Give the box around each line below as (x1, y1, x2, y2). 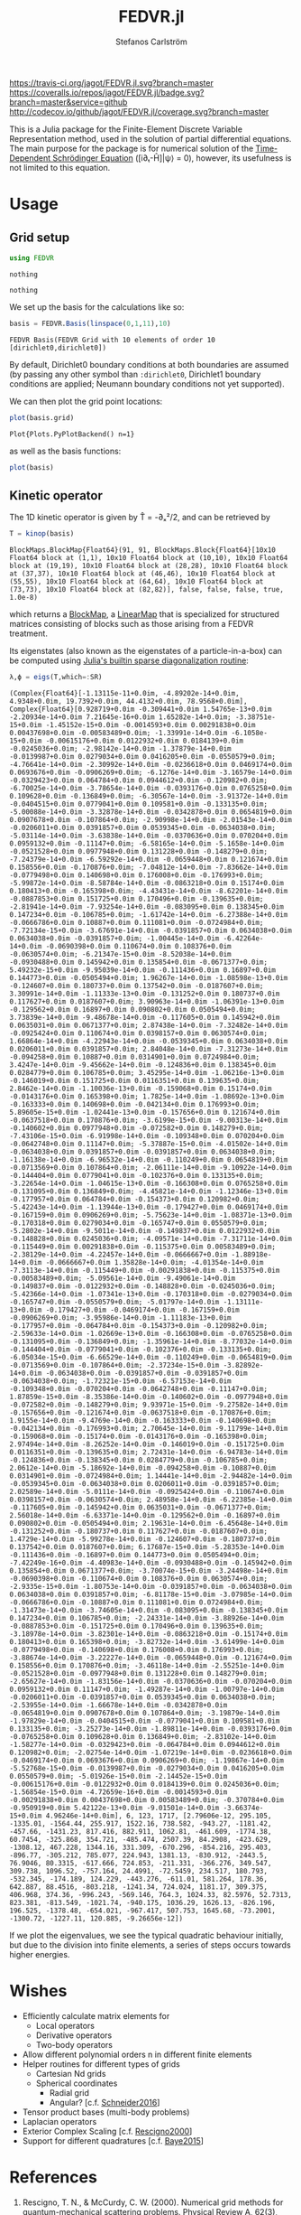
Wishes (9, 1981, 68, 2002)
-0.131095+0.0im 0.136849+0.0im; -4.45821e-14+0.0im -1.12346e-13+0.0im (9, 1187, 288, 1196)
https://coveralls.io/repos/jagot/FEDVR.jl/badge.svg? (9, 87, 205, 98)
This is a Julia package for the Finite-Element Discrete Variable (9, 124, 243, 135)
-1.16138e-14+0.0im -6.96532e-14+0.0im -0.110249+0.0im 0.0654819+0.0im (9, 1155, 288, 1164)
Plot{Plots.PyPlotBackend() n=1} (9, 429, 135, 439)
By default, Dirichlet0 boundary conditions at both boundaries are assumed (9, 359, 289, 369)
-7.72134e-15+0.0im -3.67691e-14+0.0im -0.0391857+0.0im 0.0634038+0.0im (9, 926, 293, 935)
